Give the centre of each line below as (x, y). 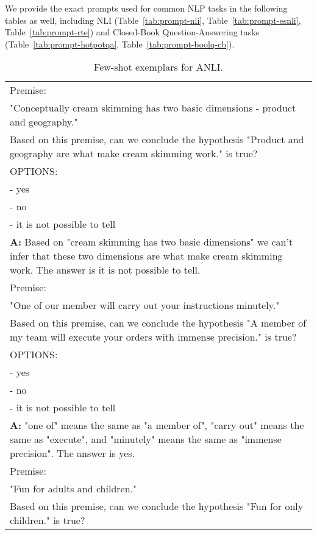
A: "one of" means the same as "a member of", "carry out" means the (157, 425)
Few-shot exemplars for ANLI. (158, 67)
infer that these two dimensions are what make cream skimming (146, 256)
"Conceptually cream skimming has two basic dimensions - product (153, 108)
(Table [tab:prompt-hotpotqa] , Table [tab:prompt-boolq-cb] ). (120, 44)
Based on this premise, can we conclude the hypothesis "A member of (158, 323)
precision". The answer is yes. (73, 453)
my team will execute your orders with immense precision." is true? (153, 337)
